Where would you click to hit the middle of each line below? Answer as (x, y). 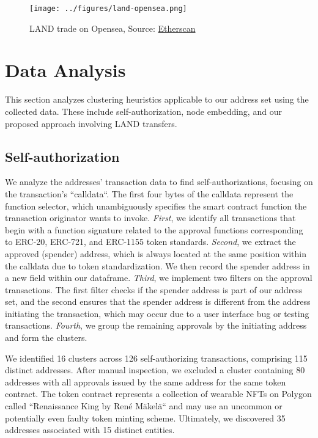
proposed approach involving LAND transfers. (91, 123)
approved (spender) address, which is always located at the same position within (156, 253)
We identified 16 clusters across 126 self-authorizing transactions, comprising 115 (156, 358)
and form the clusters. (46, 338)
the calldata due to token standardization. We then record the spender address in (157, 265)
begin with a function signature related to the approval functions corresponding (154, 229)
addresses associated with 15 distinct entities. (90, 430)
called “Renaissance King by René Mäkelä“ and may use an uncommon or (144, 406)
